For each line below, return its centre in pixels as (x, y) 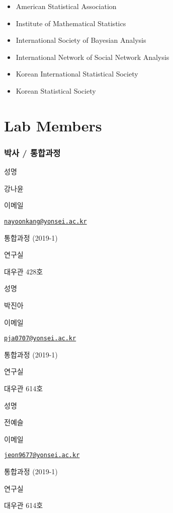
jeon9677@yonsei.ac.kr (42, 455)
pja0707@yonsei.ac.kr (40, 339)
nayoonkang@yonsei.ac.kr (46, 221)
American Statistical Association (66, 6)
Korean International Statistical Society (77, 74)
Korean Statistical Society (56, 90)
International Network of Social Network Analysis (93, 57)
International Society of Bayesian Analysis (81, 40)
